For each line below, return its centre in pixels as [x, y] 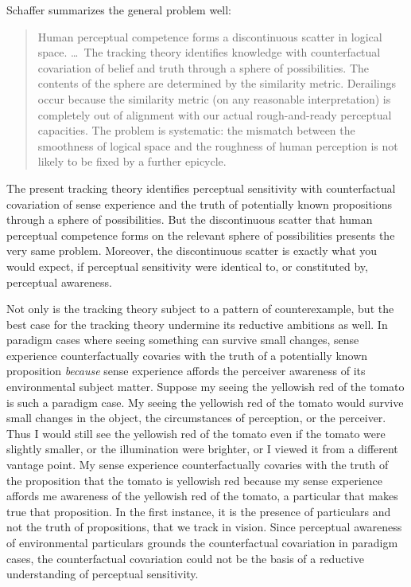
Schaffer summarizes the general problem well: [119, 10]
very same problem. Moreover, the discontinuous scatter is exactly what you [192, 250]
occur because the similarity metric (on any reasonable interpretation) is [214, 98]
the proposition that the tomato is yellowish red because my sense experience [195, 480]
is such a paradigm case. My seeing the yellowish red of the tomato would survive [205, 402]
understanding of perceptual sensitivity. [103, 574]
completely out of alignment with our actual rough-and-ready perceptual [215, 114]
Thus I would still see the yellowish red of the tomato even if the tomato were [196, 433]
